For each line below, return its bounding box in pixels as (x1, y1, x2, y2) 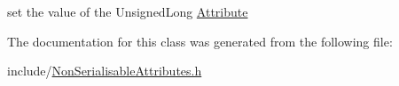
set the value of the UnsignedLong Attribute (7, 3, 248, 20)
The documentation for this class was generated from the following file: (7, 32, 393, 50)
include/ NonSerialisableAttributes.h (7, 61, 202, 80)
